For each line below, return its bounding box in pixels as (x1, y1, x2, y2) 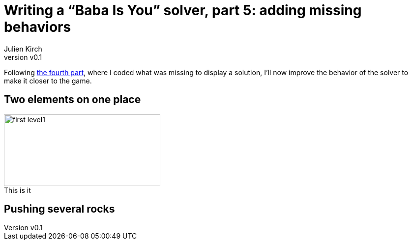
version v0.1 (4, 53, 42, 61)
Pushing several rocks (4, 203, 115, 216)
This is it (4, 186, 31, 194)
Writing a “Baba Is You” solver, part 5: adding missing (4, 2, 362, 19)
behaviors (4, 19, 71, 35)
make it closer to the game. (4, 76, 92, 85)
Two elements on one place (4, 93, 141, 106)
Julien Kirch (4, 44, 42, 53)
